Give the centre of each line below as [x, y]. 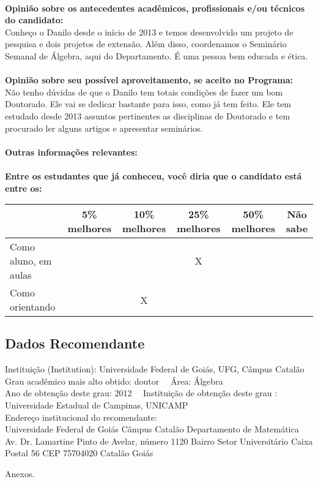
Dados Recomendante [75, 343]
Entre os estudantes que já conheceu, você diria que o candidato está [153, 175]
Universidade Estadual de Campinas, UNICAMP [97, 405]
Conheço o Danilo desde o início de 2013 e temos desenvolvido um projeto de [149, 32]
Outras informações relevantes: [71, 152]
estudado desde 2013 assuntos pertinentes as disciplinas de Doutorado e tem [148, 115]
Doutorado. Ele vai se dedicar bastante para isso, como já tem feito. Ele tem [148, 104]
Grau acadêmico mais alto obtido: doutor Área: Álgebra [114, 381]
